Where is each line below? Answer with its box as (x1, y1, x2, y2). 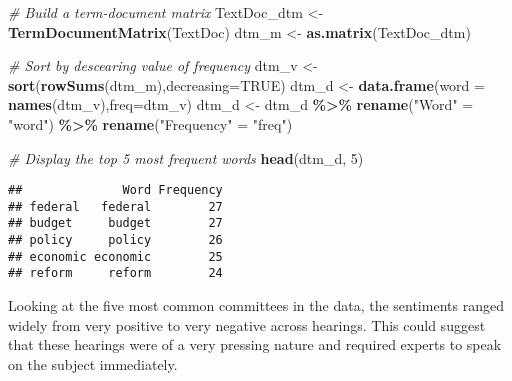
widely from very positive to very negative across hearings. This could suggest (8, 314, 486, 335)
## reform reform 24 (8, 266, 223, 281)
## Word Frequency (8, 183, 223, 198)
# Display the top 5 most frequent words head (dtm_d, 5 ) (8, 147, 364, 168)
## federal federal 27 (8, 199, 223, 214)
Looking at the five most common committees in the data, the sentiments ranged (8, 295, 504, 316)
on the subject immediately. (8, 353, 178, 374)
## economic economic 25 (8, 249, 223, 264)
